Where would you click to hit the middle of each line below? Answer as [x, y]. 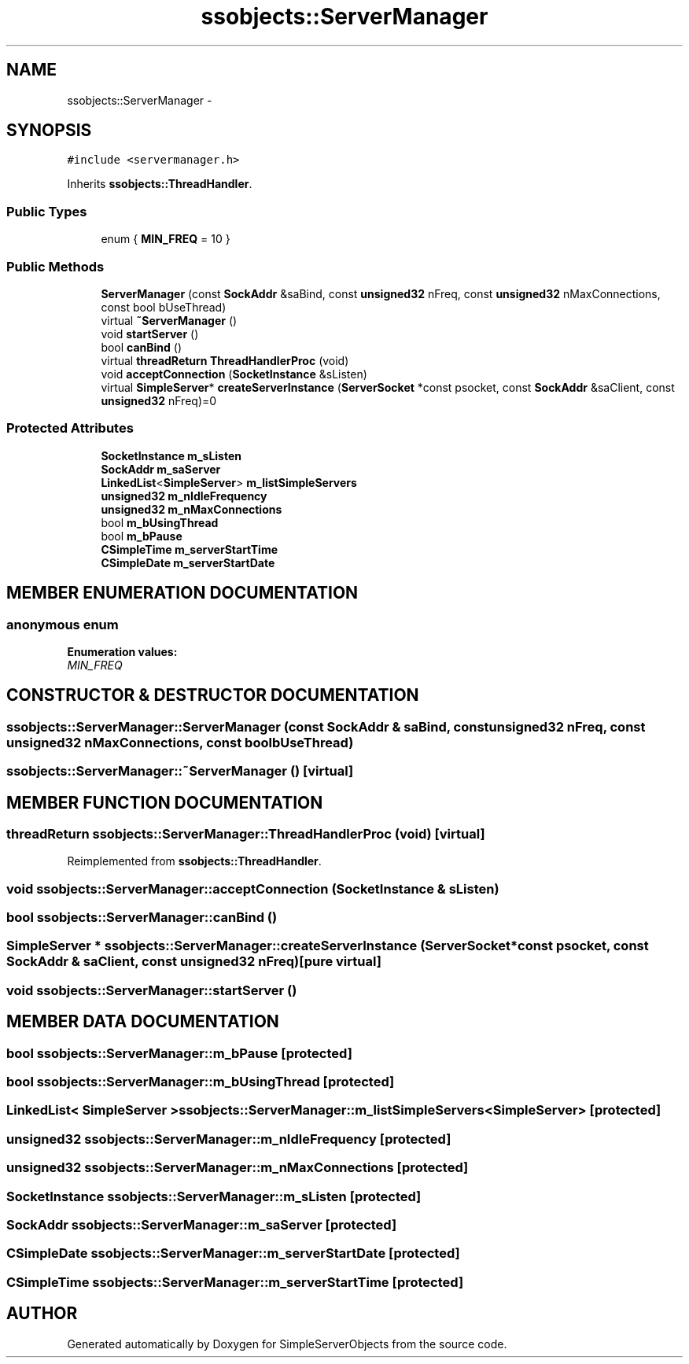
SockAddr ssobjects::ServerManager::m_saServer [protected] [202, 1224]
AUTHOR [42, 1314]
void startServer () [150, 334]
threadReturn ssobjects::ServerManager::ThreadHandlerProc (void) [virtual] [246, 833]
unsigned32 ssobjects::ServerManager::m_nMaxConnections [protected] [238, 1168]
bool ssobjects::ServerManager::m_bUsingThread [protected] [201, 1082]
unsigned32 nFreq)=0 [159, 400]
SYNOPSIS [49, 131]
